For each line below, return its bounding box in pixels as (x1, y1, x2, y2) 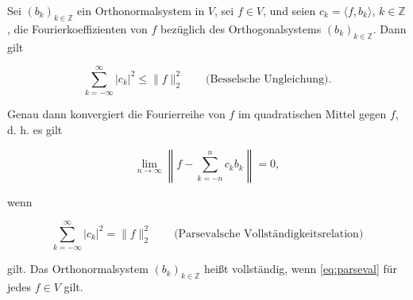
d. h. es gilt (7, 121, 63, 137)
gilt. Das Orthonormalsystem (7, 260, 149, 277)
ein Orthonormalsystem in (77, 2, 205, 18)
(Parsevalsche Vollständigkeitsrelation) (174, 228, 364, 240)
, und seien (263, 2, 316, 18)
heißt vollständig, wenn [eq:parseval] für (204, 260, 398, 277)
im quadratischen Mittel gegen (237, 106, 387, 122)
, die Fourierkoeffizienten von (7, 20, 148, 37)
